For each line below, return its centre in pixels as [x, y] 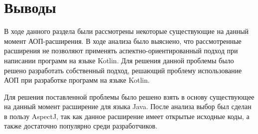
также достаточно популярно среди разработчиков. [81, 126]
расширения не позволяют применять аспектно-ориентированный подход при [121, 51]
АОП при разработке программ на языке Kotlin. [77, 80]
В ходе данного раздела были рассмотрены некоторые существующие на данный [127, 31]
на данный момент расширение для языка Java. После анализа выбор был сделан [128, 106]
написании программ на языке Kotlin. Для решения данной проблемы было [119, 60]
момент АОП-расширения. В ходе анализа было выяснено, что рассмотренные [123, 41]
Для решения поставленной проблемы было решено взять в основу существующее [129, 96]
